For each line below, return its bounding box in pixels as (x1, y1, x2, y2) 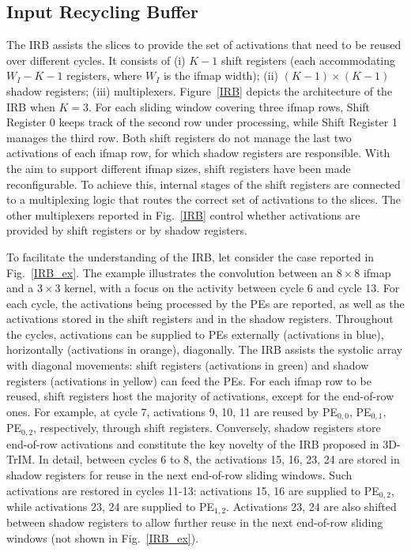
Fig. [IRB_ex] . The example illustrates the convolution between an (6, 264, 334, 280)
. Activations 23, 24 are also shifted (226, 498, 397, 514)
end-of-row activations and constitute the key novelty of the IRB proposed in (6, 435, 379, 452)
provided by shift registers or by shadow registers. (6, 222, 247, 238)
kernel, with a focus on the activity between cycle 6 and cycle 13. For (64, 280, 400, 296)
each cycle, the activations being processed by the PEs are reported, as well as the (6, 295, 405, 311)
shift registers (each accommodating (221, 51, 396, 68)
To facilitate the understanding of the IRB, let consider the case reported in (6, 248, 375, 265)
